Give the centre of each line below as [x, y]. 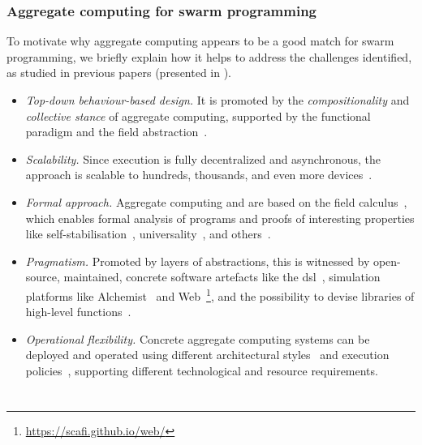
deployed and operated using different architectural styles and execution [207, 355]
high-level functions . [78, 312]
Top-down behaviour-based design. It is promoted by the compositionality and [217, 100]
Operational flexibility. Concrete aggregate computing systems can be [198, 338]
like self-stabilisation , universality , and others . [148, 234]
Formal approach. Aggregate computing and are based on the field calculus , [216, 201]
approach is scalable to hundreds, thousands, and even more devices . [199, 175]
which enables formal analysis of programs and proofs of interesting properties [220, 218]
